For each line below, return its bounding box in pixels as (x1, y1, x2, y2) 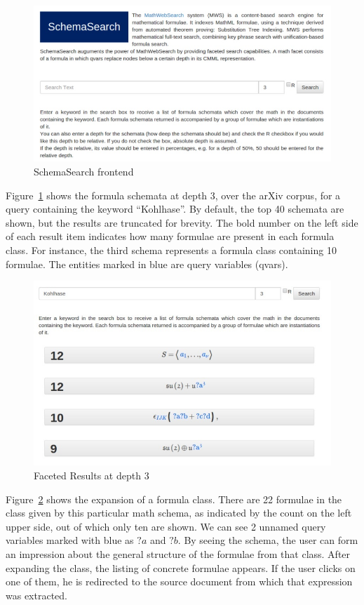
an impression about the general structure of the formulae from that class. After (6, 547, 351, 561)
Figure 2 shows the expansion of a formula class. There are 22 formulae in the (6, 491, 342, 506)
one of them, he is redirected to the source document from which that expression (6, 574, 353, 589)
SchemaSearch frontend (34, 164, 134, 178)
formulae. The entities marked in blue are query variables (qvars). (6, 256, 288, 271)
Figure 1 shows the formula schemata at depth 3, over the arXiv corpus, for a (6, 187, 341, 202)
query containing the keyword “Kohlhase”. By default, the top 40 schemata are (6, 201, 344, 216)
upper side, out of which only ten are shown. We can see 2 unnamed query (6, 519, 326, 533)
